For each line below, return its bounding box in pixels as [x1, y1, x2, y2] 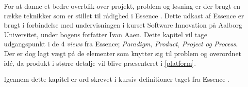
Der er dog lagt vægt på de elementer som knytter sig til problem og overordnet [4, 48, 242, 58]
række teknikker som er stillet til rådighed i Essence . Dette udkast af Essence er [4, 10, 244, 20]
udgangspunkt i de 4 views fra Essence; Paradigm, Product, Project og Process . [4, 39, 238, 49]
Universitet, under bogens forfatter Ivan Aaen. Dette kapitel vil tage [4, 29, 207, 39]
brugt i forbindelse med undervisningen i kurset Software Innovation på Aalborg [4, 20, 242, 30]
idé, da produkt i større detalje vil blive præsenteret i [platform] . [4, 58, 196, 68]
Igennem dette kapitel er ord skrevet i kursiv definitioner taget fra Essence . [4, 74, 230, 84]
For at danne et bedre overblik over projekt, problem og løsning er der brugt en [4, 1, 241, 11]
